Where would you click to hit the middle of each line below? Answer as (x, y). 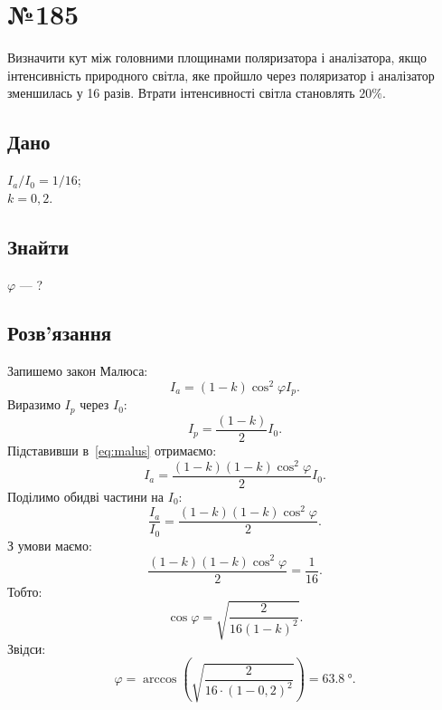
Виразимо (34, 404)
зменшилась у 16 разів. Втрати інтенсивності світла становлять (181, 93)
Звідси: (27, 648)
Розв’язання (60, 333)
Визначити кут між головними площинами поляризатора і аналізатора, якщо (217, 58)
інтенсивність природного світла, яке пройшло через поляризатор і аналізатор (221, 75)
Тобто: (25, 591)
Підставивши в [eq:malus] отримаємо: (112, 450)
